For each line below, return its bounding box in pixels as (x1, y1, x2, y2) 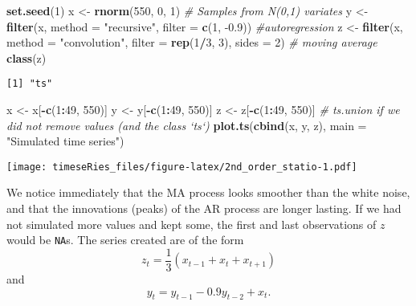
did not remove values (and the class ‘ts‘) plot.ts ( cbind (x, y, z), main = (6, 116, 367, 133)
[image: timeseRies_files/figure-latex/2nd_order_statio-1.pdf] (6, 161, 357, 173)
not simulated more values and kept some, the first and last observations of (6, 215, 377, 232)
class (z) (6, 49, 47, 66)
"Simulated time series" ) (6, 133, 124, 149)
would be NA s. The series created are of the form (6, 231, 244, 248)
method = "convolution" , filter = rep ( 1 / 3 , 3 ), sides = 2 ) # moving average (6, 34, 377, 51)
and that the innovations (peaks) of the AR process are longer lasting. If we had (6, 200, 402, 217)
